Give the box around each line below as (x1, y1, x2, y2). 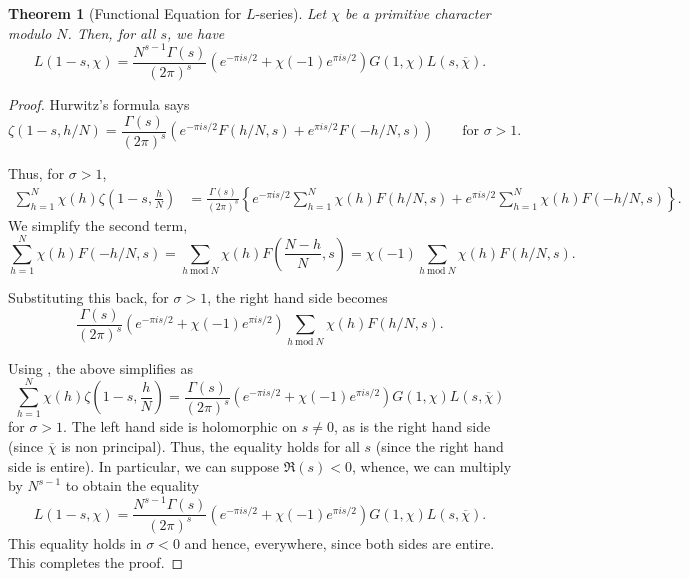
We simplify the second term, (8, 214, 188, 235)
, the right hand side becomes (207, 287, 388, 308)
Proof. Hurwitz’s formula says (8, 94, 190, 115)
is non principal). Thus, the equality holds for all (61, 436, 360, 457)
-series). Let (255, 3, 327, 23)
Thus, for (8, 163, 65, 184)
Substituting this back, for (8, 287, 169, 308)
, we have (167, 22, 225, 43)
